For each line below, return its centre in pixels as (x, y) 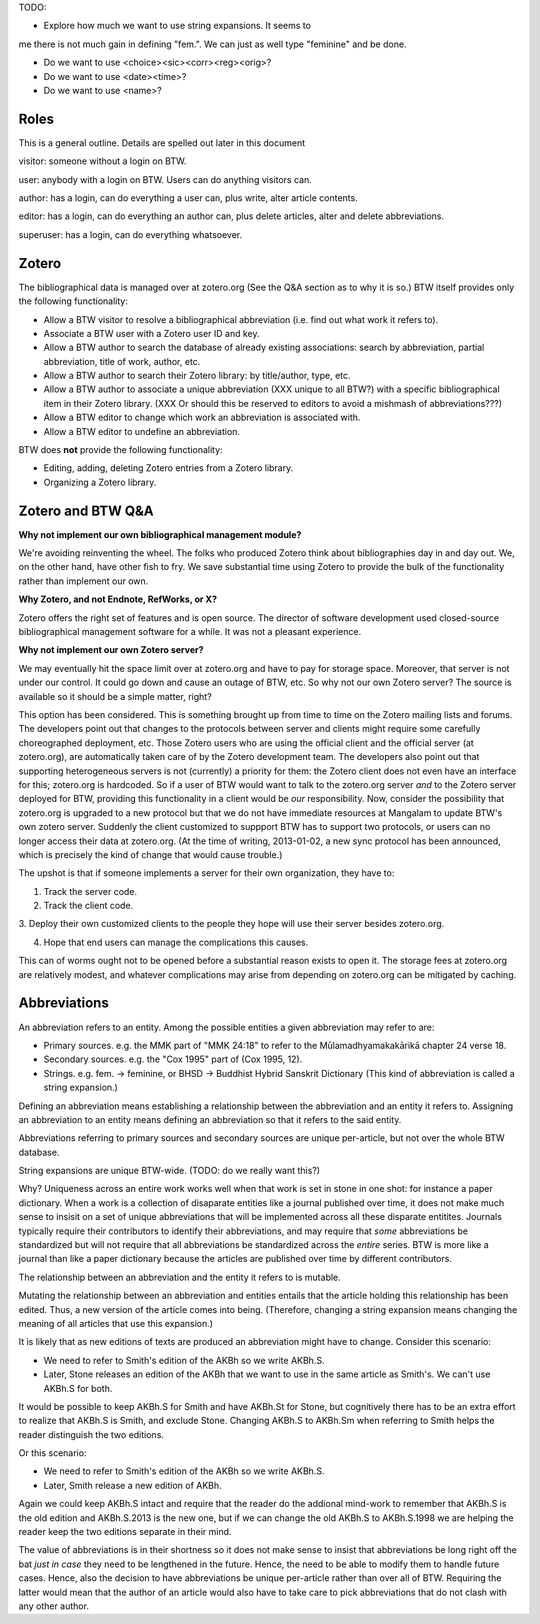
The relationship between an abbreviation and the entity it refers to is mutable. (180, 1277)
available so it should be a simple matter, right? (115, 696)
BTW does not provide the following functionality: (121, 450)
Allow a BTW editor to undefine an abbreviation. (141, 431)
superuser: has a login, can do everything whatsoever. (130, 234)
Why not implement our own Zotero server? (111, 650)
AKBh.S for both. (78, 1388)
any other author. (54, 1606)
